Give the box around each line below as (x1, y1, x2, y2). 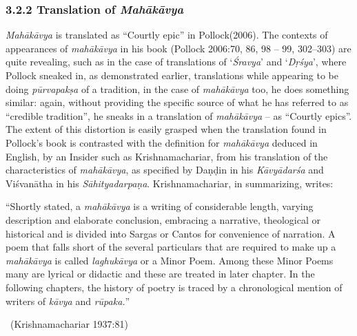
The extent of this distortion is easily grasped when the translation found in (6, 122, 327, 136)
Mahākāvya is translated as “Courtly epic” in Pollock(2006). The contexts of (6, 28, 328, 42)
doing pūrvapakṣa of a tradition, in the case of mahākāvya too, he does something (6, 81, 349, 96)
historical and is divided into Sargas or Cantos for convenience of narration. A (6, 226, 336, 240)
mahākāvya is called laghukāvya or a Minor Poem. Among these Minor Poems (6, 253, 334, 267)
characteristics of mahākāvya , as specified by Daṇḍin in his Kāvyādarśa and (6, 162, 324, 177)
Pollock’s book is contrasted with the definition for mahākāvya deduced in (6, 135, 318, 149)
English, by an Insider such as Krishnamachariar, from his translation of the (6, 149, 328, 163)
